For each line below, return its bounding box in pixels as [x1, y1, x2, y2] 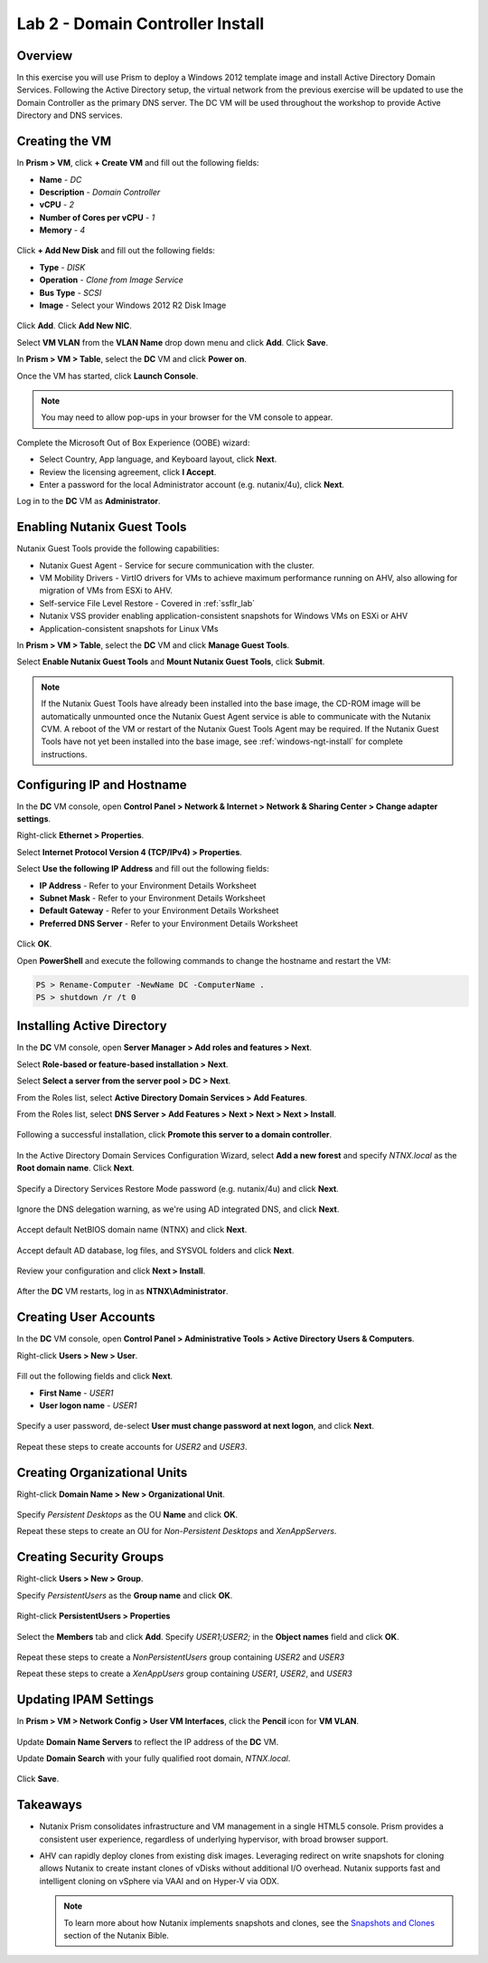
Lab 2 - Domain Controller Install [16, 14, 265, 33]
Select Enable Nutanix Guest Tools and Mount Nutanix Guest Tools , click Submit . [16, 656, 325, 667]
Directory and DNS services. [16, 110, 123, 121]
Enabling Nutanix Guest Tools [16, 519, 187, 535]
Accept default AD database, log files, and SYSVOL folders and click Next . [16, 1244, 295, 1255]
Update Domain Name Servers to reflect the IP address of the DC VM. [16, 1736, 279, 1747]
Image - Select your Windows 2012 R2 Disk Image [39, 300, 227, 311]
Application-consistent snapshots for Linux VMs [39, 623, 219, 634]
